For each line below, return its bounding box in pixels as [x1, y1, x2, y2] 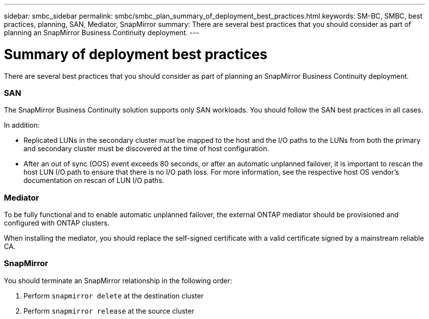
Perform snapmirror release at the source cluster [24, 306, 194, 315]
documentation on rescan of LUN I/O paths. [24, 176, 165, 185]
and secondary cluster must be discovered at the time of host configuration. [24, 144, 269, 153]
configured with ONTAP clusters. [4, 219, 110, 227]
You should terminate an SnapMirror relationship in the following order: [4, 276, 233, 285]
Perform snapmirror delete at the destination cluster [24, 291, 204, 300]
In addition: [4, 121, 40, 130]
